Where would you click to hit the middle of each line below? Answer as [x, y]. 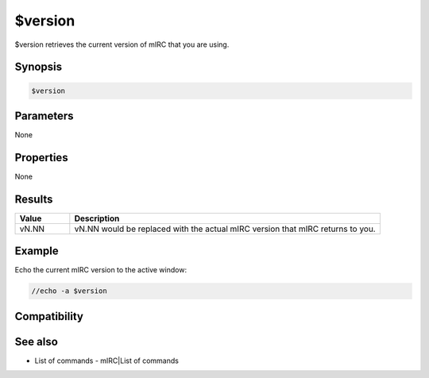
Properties [41, 158]
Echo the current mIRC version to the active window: [100, 270]
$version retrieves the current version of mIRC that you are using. [122, 44]
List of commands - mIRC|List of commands [106, 361]
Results [34, 199]
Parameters [44, 116]
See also [37, 341]
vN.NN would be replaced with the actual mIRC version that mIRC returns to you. [225, 229]
